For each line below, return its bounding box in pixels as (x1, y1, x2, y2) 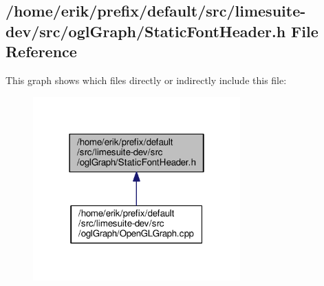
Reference (6, 41, 77, 62)
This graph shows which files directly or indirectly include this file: (6, 72, 287, 87)
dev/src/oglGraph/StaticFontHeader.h (6, 20, 286, 41)
